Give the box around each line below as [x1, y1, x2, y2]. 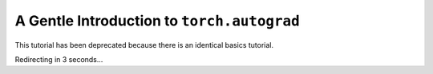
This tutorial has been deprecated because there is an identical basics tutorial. [14, 40, 274, 49]
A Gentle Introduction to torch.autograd [14, 12, 300, 29]
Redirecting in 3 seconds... [14, 54, 103, 64]
